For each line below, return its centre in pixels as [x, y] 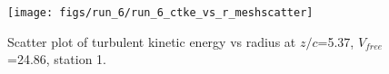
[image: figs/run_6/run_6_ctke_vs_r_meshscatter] [160, 13]
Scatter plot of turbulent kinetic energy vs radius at [152, 41]
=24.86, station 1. [57, 59]
